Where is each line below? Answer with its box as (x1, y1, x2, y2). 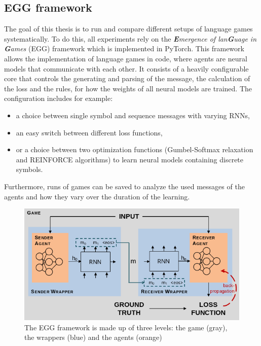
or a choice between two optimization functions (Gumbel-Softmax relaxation (16, 144, 253, 155)
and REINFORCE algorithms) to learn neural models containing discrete (16, 154, 244, 164)
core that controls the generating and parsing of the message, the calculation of (4, 73, 250, 84)
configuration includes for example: (4, 93, 113, 103)
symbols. (16, 164, 43, 175)
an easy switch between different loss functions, (16, 127, 163, 137)
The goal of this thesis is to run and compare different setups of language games (4, 23, 253, 34)
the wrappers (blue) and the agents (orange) (24, 332, 162, 342)
